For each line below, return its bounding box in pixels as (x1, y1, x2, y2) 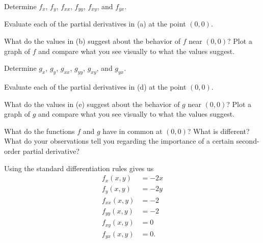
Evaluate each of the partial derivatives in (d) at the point (4, 82, 187, 92)
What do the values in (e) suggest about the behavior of (4, 98, 180, 109)
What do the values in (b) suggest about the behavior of (4, 36, 181, 46)
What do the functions (4, 125, 75, 136)
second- (236, 136, 259, 146)
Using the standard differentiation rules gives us (4, 163, 154, 173)
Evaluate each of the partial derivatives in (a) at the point (4, 18, 186, 29)
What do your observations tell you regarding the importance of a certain (4, 136, 234, 146)
